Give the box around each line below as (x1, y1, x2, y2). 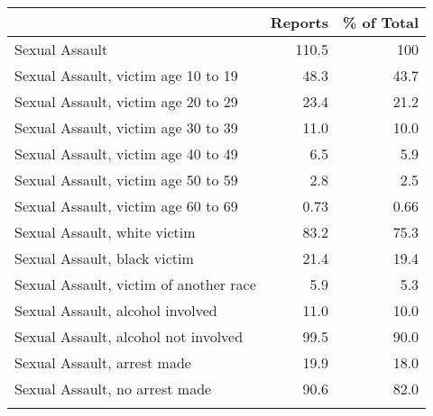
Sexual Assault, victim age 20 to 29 (14, 91, 238, 112)
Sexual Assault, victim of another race (14, 274, 256, 294)
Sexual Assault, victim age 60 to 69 (14, 195, 238, 216)
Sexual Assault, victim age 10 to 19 (14, 65, 238, 86)
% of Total (343, 12, 419, 32)
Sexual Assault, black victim (14, 248, 194, 268)
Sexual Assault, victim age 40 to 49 (14, 143, 238, 164)
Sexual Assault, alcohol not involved (14, 326, 244, 347)
